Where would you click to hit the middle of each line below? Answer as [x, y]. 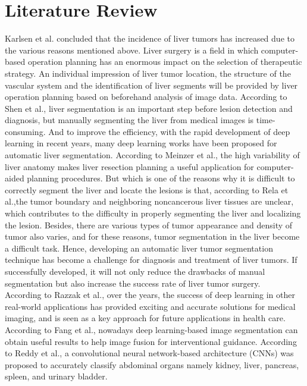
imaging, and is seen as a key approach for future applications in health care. [145, 318]
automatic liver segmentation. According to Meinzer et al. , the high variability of [152, 155]
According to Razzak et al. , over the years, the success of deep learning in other [150, 295]
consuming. [25, 131]
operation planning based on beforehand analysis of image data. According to [146, 97]
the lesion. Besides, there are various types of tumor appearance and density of [149, 225]
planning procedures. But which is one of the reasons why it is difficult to [161, 178]
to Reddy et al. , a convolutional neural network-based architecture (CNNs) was [149, 353]
